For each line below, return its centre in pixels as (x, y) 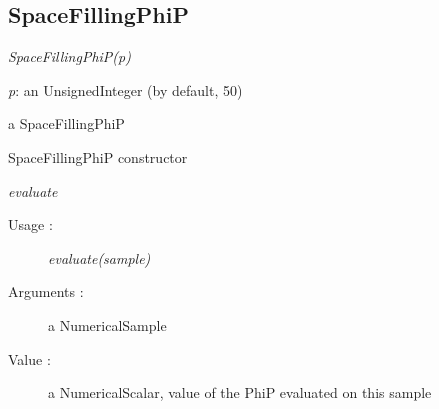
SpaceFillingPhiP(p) (69, 56)
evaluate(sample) (99, 257)
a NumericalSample (107, 324)
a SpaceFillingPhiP (66, 123)
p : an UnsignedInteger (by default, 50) (125, 89)
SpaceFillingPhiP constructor (98, 156)
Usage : (30, 224)
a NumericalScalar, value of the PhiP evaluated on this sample (240, 392)
